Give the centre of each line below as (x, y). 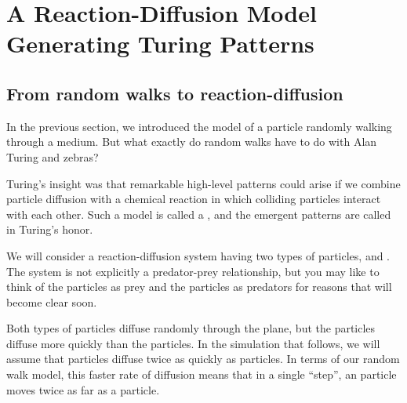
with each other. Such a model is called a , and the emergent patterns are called (199, 214)
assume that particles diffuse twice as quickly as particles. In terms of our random (203, 359)
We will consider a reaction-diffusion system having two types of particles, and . (198, 255)
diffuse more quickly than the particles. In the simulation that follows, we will (193, 343)
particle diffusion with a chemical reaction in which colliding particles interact (194, 199)
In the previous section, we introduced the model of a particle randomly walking (199, 126)
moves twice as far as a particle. (83, 389)
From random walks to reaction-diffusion (175, 93)
